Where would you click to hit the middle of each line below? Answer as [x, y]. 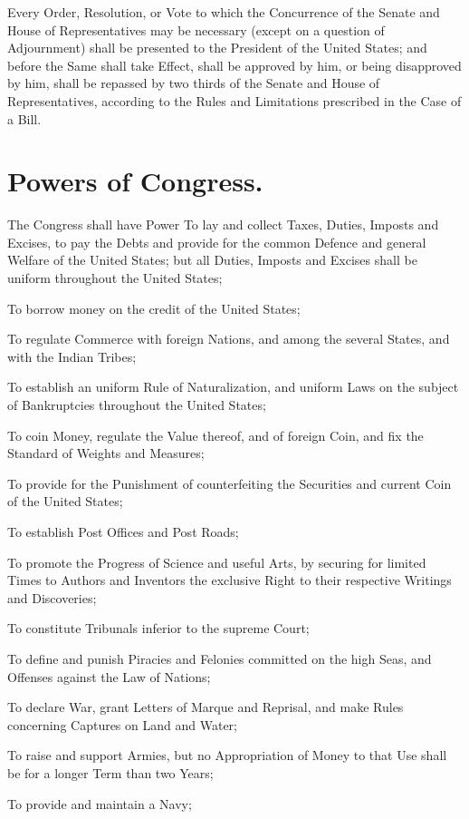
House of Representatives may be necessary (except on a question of [196, 29]
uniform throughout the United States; [115, 278]
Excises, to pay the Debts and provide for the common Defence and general [217, 242]
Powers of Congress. [135, 181]
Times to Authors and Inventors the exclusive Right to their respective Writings [230, 580]
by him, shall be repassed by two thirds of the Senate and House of [194, 83]
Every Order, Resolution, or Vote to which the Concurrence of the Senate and [224, 12]
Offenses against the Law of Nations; [109, 676]
